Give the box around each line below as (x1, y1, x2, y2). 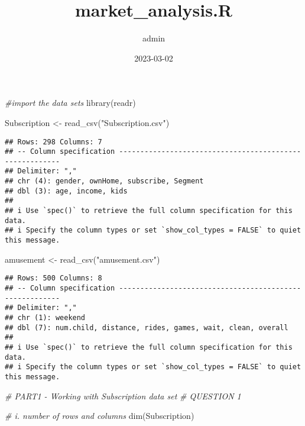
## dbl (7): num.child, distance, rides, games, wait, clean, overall (5, 323, 288, 332)
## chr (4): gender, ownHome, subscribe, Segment (5, 177, 204, 186)
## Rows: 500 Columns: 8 (5, 274, 102, 283)
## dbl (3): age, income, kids (5, 186, 128, 195)
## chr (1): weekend (5, 313, 86, 322)
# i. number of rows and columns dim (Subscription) (5, 409, 194, 422)
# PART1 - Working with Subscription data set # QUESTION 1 (5, 389, 241, 402)
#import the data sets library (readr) (5, 96, 136, 109)
